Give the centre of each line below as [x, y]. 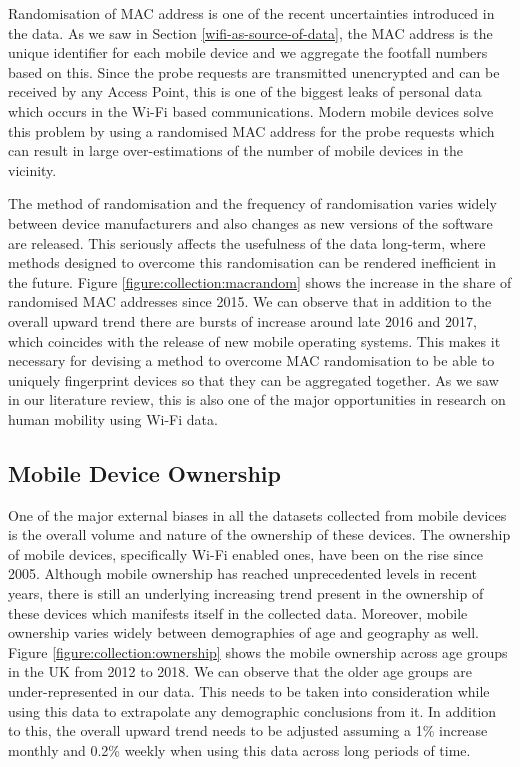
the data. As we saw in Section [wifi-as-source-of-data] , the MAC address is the [250, 32]
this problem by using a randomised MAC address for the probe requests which [251, 130]
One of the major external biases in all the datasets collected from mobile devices [257, 514]
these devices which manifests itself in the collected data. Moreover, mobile [238, 612]
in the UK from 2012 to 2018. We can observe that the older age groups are [240, 671]
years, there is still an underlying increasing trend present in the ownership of [246, 593]
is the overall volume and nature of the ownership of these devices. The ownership [259, 534]
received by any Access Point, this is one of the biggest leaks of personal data [245, 91]
